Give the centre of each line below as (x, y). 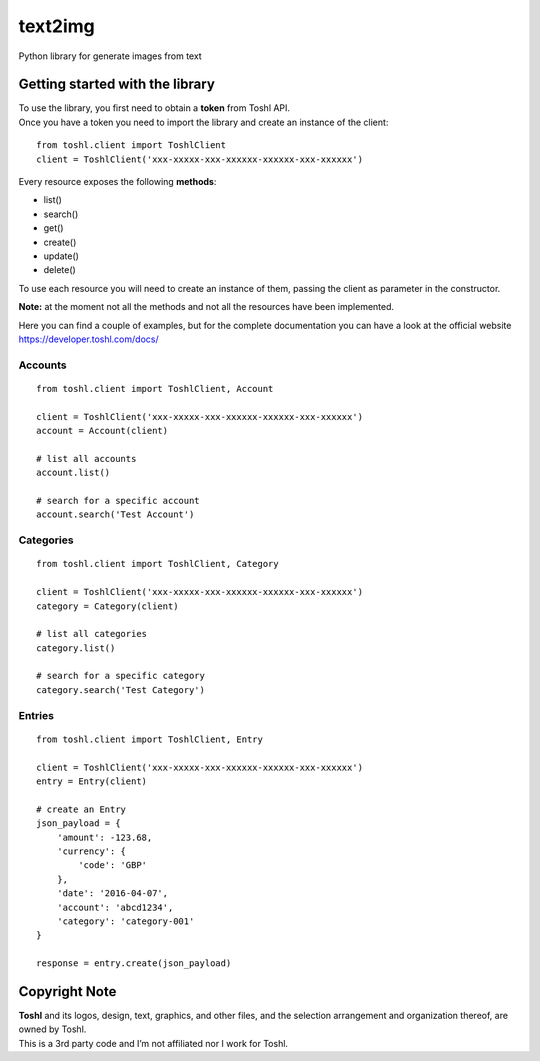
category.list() (76, 648)
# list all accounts (86, 458)
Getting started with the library (116, 84)
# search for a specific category (120, 676)
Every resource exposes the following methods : (117, 182)
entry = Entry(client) (92, 781)
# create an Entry (81, 809)
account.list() (73, 473)
